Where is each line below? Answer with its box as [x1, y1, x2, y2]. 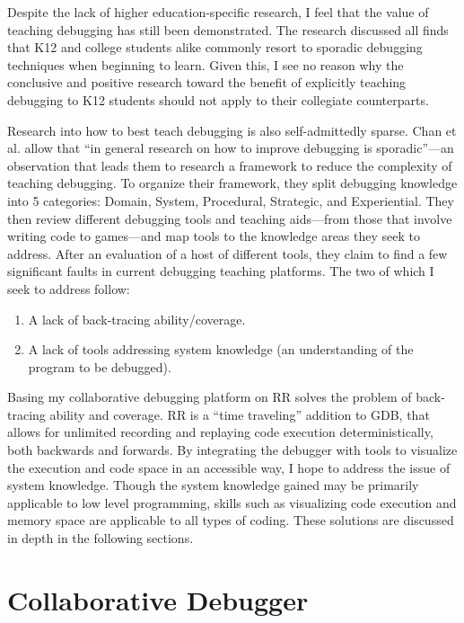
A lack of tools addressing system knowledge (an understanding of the [28, 340, 414, 359]
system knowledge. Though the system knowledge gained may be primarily [7, 476, 419, 494]
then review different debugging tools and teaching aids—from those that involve [7, 209, 452, 227]
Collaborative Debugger [7, 581, 309, 618]
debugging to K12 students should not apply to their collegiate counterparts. [7, 90, 429, 109]
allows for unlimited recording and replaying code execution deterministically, [7, 423, 433, 441]
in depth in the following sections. [7, 529, 194, 547]
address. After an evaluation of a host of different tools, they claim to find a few [7, 244, 448, 263]
